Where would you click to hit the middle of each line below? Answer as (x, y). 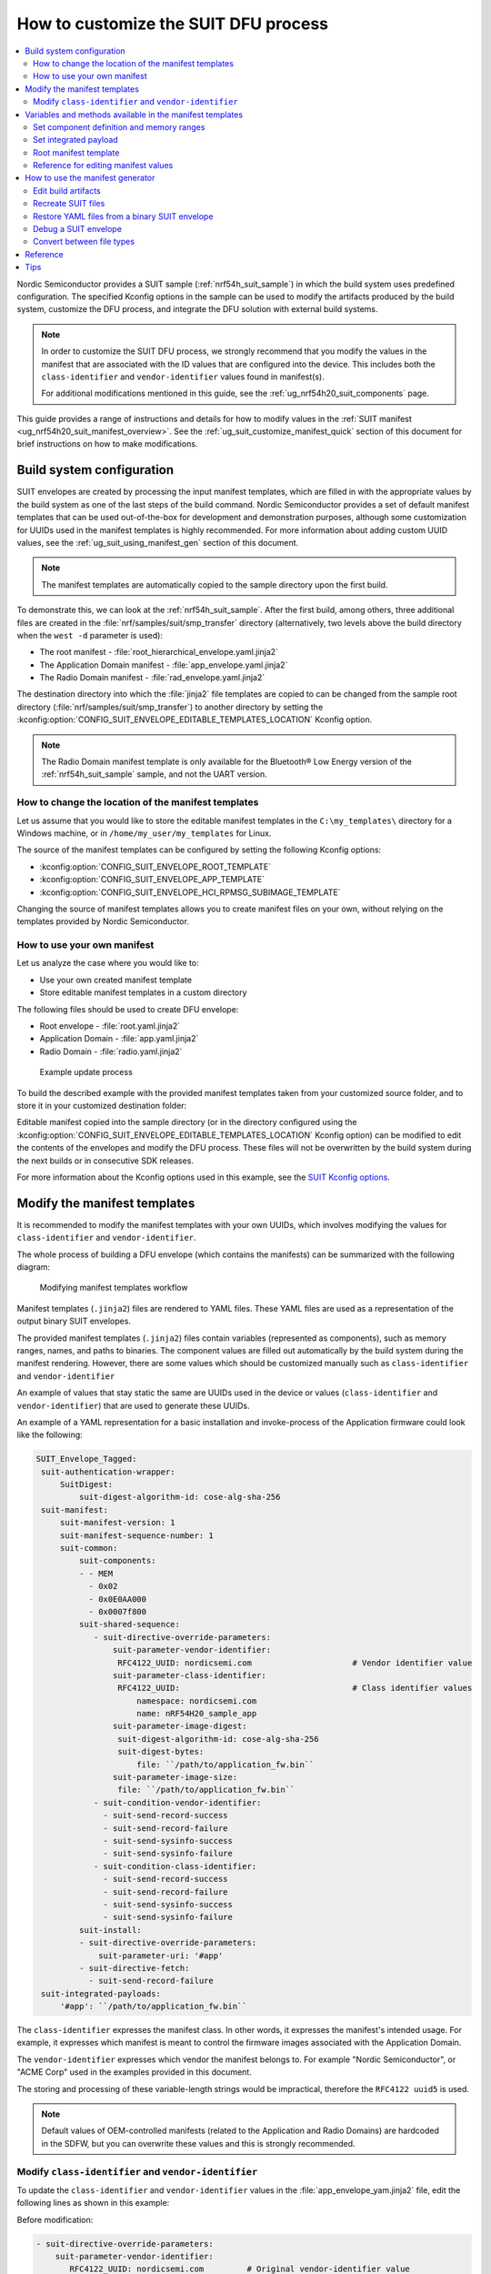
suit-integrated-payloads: (101, 1993)
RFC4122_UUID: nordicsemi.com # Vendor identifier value (295, 1663)
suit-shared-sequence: (130, 1625)
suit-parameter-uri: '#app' (161, 1955)
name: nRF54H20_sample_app (197, 1714)
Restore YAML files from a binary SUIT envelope (123, 216)
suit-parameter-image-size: (175, 1777)
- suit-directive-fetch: (134, 1968)
